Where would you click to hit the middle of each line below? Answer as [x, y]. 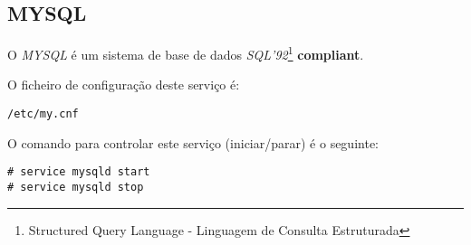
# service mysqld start [79, 172]
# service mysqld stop [76, 187]
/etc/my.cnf [43, 114]
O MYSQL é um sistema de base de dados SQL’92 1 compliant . [186, 53]
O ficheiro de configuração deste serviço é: [124, 85]
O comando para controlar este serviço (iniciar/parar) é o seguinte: [193, 142]
